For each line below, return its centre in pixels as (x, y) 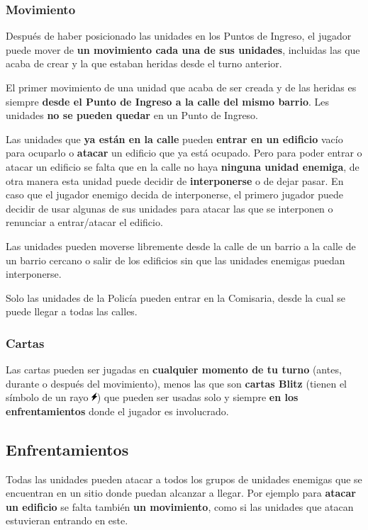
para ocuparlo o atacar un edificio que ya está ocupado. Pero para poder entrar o (184, 153)
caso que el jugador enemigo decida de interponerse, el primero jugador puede (174, 194)
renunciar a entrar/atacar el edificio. (84, 222)
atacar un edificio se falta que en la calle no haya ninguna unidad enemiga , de (183, 166)
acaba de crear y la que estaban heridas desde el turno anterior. (144, 63)
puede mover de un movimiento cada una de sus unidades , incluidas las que (183, 49)
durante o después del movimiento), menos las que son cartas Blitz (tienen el (176, 383)
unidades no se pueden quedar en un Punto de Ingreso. (132, 115)
